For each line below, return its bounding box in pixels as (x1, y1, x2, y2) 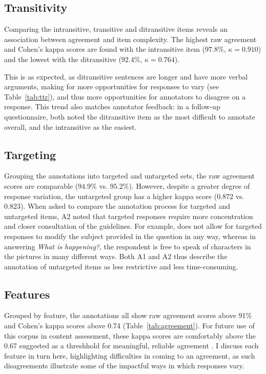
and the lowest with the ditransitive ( (4, 53, 121, 64)
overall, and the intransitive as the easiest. (4, 121, 137, 132)
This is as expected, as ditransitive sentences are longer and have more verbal (4, 71, 248, 82)
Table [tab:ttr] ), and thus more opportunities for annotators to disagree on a (4, 91, 246, 102)
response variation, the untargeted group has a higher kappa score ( (4, 190, 217, 201)
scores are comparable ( (4, 180, 78, 191)
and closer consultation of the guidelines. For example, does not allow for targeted (4, 221, 262, 231)
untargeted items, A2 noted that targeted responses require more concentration (4, 210, 253, 221)
